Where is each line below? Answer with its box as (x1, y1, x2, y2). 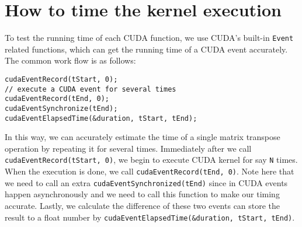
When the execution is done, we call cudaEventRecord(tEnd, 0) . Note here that (5, 165, 294, 177)
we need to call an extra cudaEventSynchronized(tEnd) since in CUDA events (5, 176, 288, 188)
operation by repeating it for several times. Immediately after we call (5, 142, 252, 154)
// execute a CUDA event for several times (5, 85, 176, 93)
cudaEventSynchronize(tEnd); (5, 104, 118, 113)
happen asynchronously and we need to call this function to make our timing (5, 188, 280, 200)
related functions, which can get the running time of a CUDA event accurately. (5, 43, 288, 55)
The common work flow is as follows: (5, 54, 136, 67)
